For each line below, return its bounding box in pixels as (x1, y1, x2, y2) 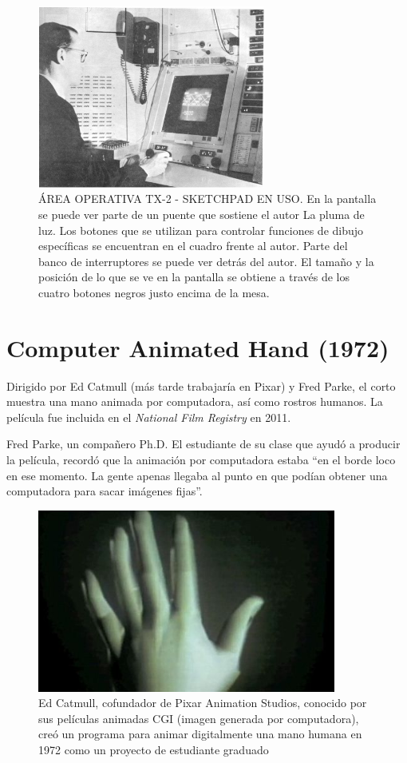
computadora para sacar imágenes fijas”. (6, 483, 203, 499)
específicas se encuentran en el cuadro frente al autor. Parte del (38, 237, 348, 254)
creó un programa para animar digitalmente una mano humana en (38, 725, 362, 742)
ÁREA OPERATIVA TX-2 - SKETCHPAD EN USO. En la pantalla (38, 190, 377, 207)
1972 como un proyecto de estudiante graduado (38, 741, 269, 757)
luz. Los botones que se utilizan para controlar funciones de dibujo (38, 221, 364, 238)
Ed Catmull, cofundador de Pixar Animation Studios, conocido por (38, 694, 367, 711)
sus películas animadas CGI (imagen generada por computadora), (38, 709, 359, 726)
